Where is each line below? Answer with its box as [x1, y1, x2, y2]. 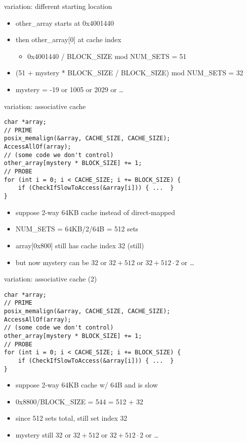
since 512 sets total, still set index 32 [15, 413, 127, 423]
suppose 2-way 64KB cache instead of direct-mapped [15, 207, 175, 217]
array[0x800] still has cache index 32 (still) [15, 240, 144, 250]
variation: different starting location [4, 1, 112, 11]
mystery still [15, 430, 53, 440]
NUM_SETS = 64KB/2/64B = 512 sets [15, 223, 138, 234]
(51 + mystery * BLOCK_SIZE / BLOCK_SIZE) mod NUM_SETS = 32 [15, 67, 244, 78]
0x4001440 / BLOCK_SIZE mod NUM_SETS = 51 [27, 51, 187, 61]
